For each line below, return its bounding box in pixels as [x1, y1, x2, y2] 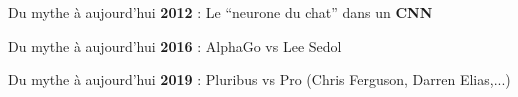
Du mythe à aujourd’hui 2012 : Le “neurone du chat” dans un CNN [8, 2, 433, 22]
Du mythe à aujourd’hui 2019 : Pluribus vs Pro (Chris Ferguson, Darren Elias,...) [8, 69, 511, 90]
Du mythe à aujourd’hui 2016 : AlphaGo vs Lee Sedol [8, 35, 342, 56]
